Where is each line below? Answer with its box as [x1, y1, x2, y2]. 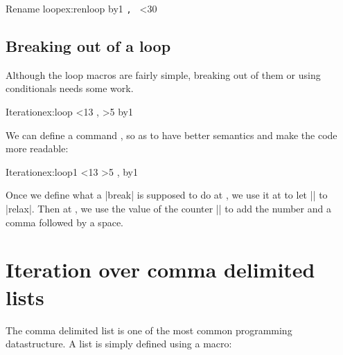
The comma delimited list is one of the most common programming [6, 322, 292, 337]
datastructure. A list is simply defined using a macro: [6, 336, 232, 351]
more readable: [6, 141, 69, 156]
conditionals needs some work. [6, 81, 134, 95]
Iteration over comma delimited [6, 255, 315, 284]
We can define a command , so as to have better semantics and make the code [6, 127, 337, 142]
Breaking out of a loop [6, 35, 171, 57]
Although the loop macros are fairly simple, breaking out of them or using [6, 67, 321, 82]
